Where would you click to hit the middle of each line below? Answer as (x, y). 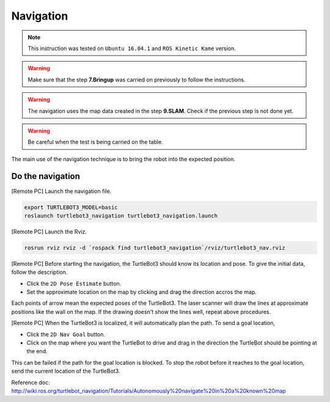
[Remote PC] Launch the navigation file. (61, 191)
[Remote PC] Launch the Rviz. (49, 232)
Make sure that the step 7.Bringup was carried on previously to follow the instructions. (137, 79)
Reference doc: (31, 382)
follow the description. (39, 272)
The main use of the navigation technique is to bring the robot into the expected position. (123, 159)
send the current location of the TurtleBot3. (66, 371)
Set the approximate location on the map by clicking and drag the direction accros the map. (141, 292)
